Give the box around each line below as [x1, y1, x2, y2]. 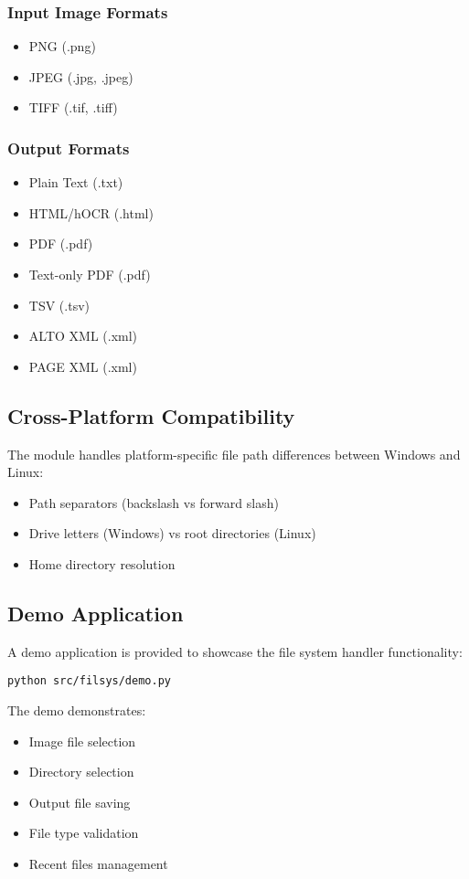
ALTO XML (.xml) [28, 326, 138, 345]
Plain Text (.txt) [28, 173, 123, 192]
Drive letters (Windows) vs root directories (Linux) [28, 524, 316, 543]
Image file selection [28, 731, 136, 750]
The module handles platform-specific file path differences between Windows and [7, 444, 461, 463]
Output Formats [7, 136, 130, 159]
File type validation [28, 823, 139, 842]
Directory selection [28, 762, 134, 781]
